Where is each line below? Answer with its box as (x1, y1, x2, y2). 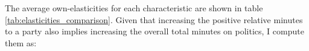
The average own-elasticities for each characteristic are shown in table (5, 2, 263, 14)
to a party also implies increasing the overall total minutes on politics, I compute (5, 25, 304, 37)
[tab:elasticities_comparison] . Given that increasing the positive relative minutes (5, 13, 303, 26)
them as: (5, 36, 37, 49)
